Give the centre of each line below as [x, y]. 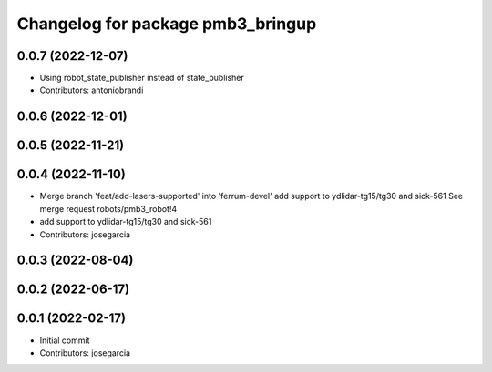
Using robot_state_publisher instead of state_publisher [142, 78]
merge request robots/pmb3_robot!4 [108, 208]
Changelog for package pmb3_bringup [167, 24]
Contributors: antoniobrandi [92, 90]
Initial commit [65, 340]
